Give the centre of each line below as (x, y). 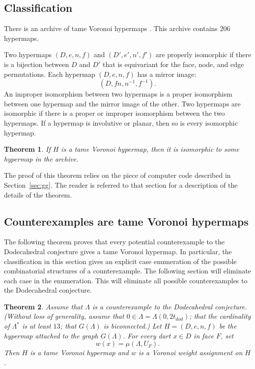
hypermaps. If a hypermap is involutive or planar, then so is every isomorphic (121, 122)
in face (204, 335)
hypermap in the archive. (41, 158)
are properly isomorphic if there (203, 54)
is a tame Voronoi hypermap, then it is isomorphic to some (150, 149)
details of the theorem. (38, 194)
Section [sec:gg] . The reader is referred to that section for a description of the (121, 184)
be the (228, 326)
